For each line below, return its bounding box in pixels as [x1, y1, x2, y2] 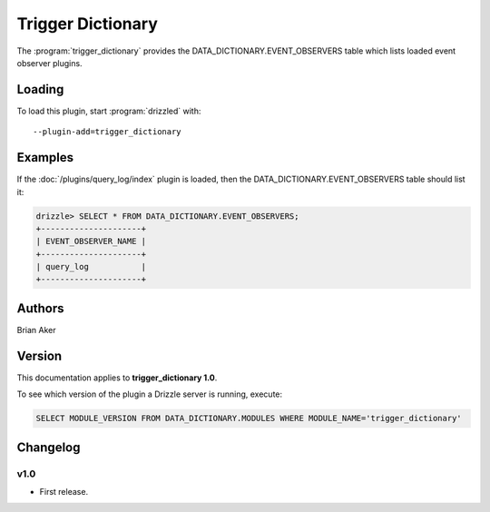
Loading [16, 82, 64, 97]
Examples [16, 150, 74, 165]
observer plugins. [16, 57, 83, 68]
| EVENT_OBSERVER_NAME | [35, 236, 147, 247]
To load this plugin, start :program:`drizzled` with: [16, 105, 201, 116]
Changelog [16, 439, 81, 455]
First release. [39, 487, 89, 497]
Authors [16, 300, 64, 316]
